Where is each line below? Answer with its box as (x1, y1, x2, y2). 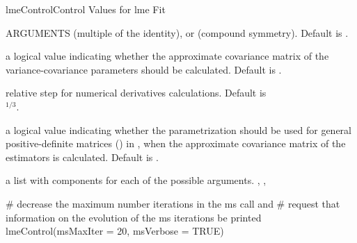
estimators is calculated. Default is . (6, 149, 159, 164)
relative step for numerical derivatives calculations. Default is (6, 85, 267, 100)
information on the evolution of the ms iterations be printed (6, 210, 262, 224)
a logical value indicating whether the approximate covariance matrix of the (6, 49, 329, 63)
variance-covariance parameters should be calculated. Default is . (6, 62, 282, 76)
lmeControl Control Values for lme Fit (6, 2, 166, 16)
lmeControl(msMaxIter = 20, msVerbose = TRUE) (6, 224, 224, 238)
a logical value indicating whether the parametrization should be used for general (6, 122, 351, 137)
